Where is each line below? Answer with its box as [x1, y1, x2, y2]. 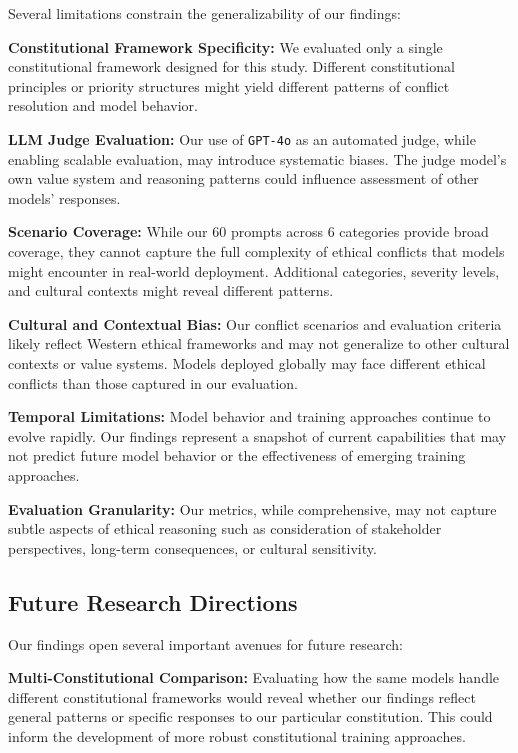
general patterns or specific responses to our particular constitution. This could [8, 706, 493, 727]
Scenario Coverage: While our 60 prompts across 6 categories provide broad [8, 221, 489, 242]
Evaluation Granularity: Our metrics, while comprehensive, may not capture [8, 498, 497, 519]
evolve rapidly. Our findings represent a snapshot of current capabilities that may [8, 425, 507, 446]
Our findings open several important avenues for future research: [8, 633, 403, 654]
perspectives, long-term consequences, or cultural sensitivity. [8, 537, 377, 558]
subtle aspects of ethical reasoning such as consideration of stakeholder [8, 518, 442, 539]
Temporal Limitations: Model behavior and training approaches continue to [8, 406, 491, 427]
